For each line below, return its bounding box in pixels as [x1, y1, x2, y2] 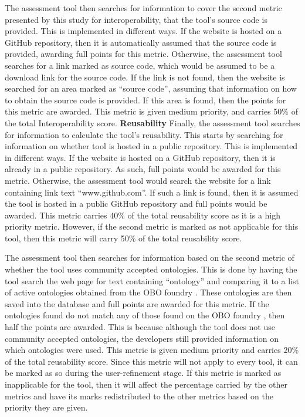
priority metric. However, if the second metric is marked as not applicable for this [5, 220, 299, 233]
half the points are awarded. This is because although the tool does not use [5, 321, 275, 333]
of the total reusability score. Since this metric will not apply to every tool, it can [5, 355, 298, 367]
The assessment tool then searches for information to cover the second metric [5, 2, 282, 14]
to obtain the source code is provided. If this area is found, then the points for [5, 93, 286, 106]
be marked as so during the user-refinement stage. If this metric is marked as [5, 366, 282, 379]
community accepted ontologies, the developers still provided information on [5, 332, 279, 344]
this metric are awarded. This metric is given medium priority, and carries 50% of [5, 105, 298, 117]
